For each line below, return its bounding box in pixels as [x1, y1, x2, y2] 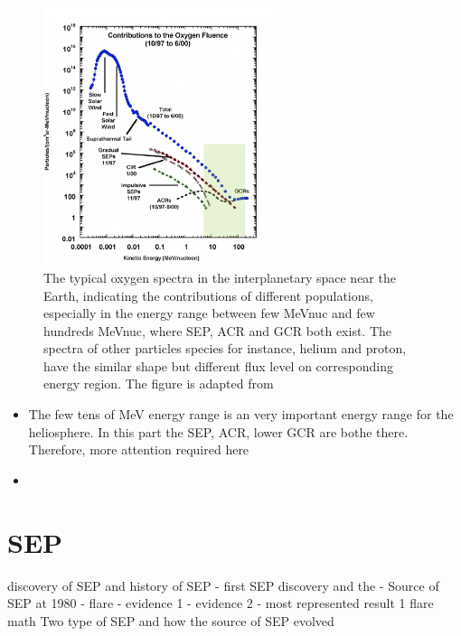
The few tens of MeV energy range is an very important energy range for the [28, 405, 454, 424]
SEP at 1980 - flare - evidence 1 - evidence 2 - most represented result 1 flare [7, 594, 434, 613]
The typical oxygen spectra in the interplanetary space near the [43, 267, 396, 286]
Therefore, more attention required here [28, 440, 249, 459]
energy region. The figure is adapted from [43, 374, 274, 393]
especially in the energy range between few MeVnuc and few [43, 304, 375, 323]
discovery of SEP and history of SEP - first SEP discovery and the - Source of [7, 575, 439, 594]
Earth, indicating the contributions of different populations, [43, 285, 373, 304]
